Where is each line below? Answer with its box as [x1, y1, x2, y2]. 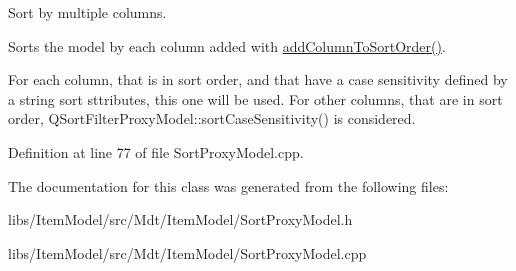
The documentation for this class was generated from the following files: [8, 175, 449, 196]
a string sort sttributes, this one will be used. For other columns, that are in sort [8, 88, 503, 109]
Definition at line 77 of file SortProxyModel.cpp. [8, 141, 304, 162]
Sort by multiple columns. [8, 2, 167, 22]
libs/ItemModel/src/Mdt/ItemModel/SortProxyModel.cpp [8, 242, 367, 263]
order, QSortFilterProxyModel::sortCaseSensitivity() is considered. [8, 108, 416, 129]
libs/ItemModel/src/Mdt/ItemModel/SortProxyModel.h [8, 209, 353, 230]
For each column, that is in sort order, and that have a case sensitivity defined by [8, 69, 508, 90]
